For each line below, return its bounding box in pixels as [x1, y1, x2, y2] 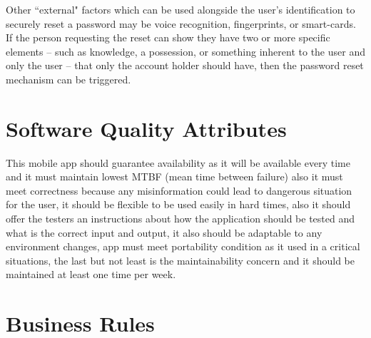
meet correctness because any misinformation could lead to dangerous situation [6, 183, 352, 198]
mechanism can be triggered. [6, 71, 131, 86]
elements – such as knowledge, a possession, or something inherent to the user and [6, 43, 365, 58]
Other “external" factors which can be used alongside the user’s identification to [6, 2, 355, 16]
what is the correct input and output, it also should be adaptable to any [6, 225, 322, 240]
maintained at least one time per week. [6, 267, 176, 282]
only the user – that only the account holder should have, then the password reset [6, 58, 364, 73]
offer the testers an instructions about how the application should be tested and [6, 211, 355, 226]
